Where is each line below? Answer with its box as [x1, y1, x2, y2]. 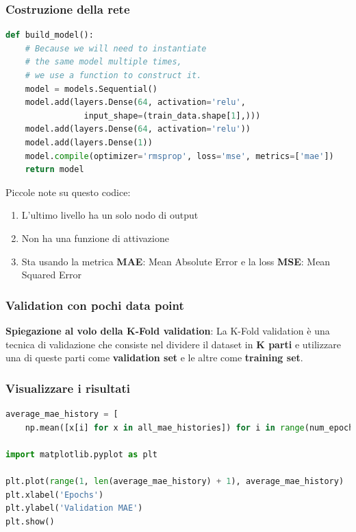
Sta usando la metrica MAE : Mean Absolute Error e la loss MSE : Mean [21, 254, 331, 268]
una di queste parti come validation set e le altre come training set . [5, 350, 303, 365]
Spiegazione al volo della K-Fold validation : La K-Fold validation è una [5, 323, 330, 337]
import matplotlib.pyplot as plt [5, 449, 157, 459]
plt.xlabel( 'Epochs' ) [5, 489, 104, 500]
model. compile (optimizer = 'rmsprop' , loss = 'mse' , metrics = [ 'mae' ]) [25, 151, 334, 161]
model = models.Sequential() [25, 84, 157, 94]
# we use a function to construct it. [25, 71, 202, 80]
